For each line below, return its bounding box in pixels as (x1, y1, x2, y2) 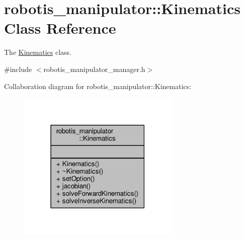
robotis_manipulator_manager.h (43, 63, 145, 74)
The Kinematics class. (4, 47, 72, 57)
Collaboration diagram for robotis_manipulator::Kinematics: (4, 81, 192, 91)
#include (4, 63, 32, 74)
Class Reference (4, 18, 116, 38)
